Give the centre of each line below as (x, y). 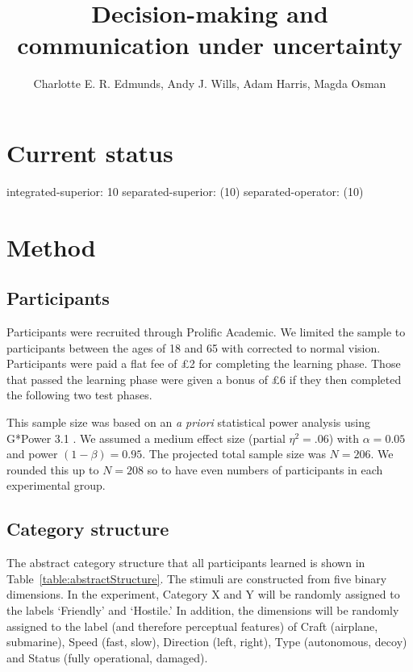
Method (51, 246)
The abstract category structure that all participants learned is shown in (186, 563)
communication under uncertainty (210, 45)
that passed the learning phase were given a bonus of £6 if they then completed (204, 379)
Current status (90, 152)
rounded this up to (53, 469)
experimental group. (56, 485)
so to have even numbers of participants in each (265, 469)
